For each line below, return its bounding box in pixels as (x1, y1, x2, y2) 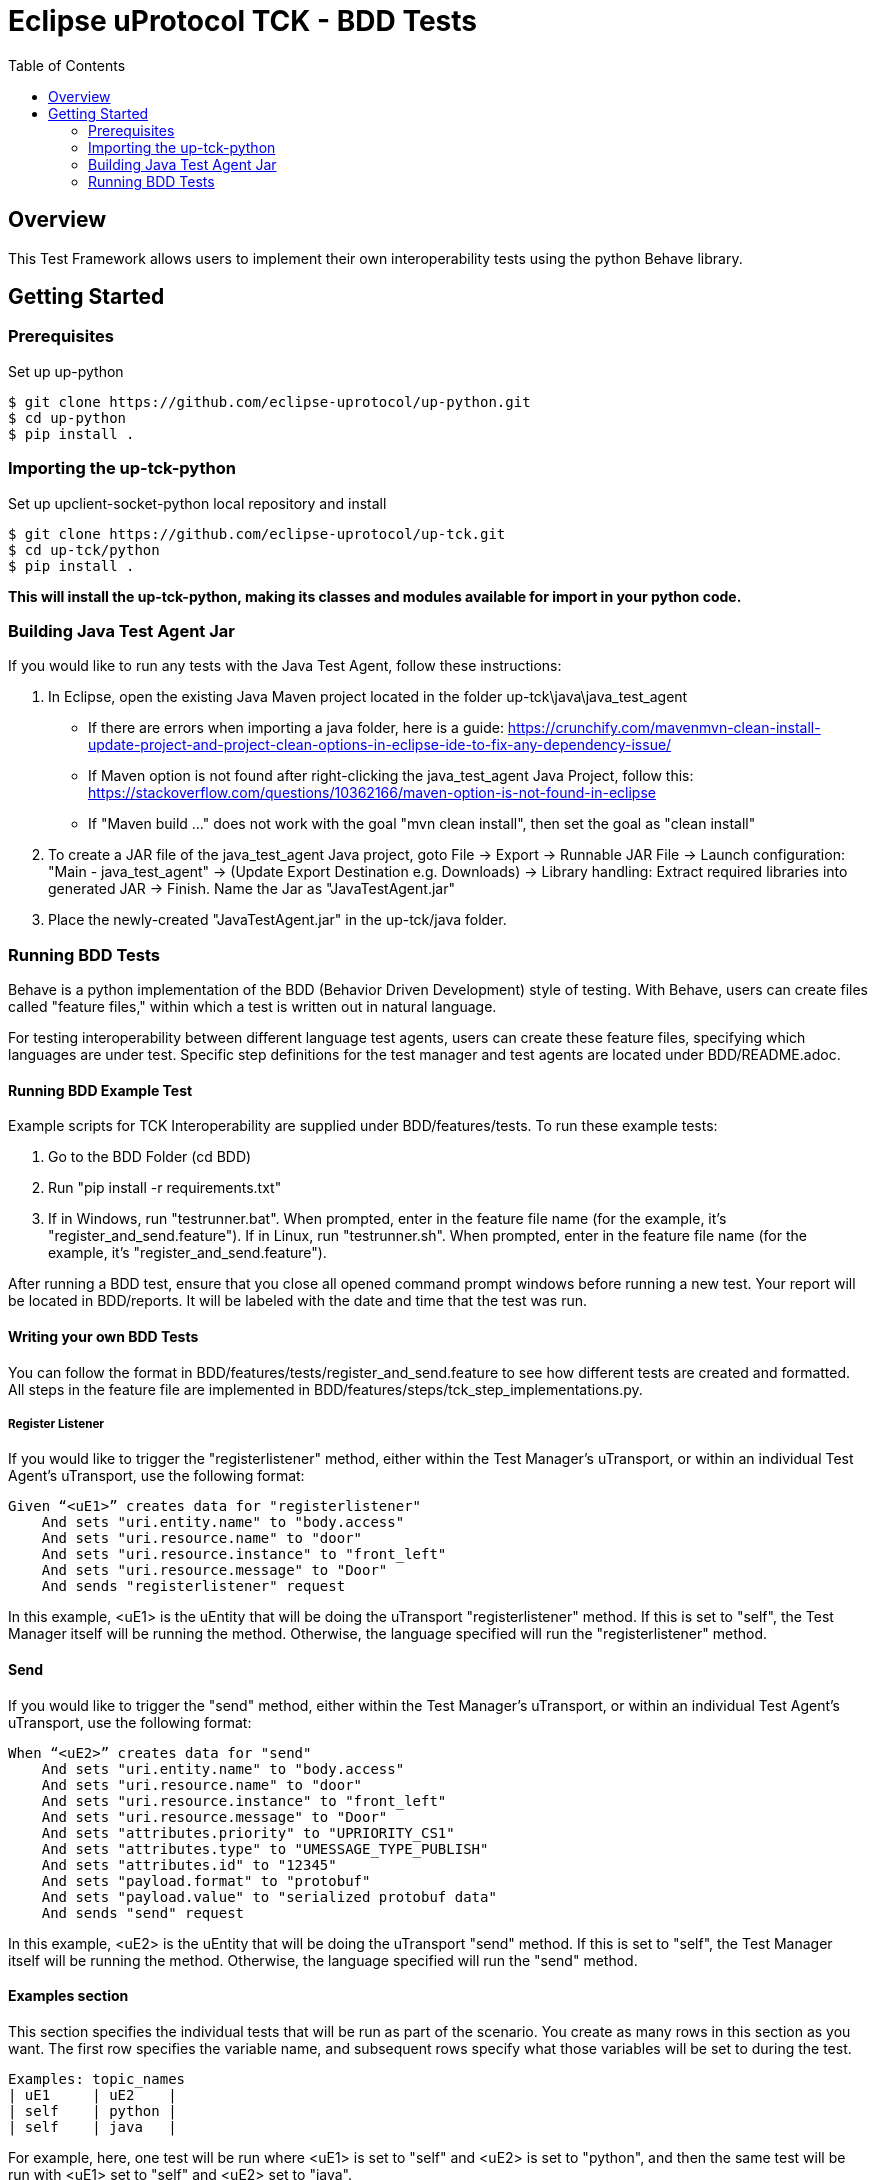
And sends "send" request (41, 1904, 245, 1921)
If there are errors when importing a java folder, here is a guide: (88, 719, 504, 737)
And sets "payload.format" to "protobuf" (41, 1872, 371, 1889)
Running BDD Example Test (8, 1081, 193, 1099)
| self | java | (8, 2118, 177, 2135)
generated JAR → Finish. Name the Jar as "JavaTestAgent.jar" (48, 880, 455, 898)
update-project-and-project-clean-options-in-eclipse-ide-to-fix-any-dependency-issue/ (88, 736, 672, 754)
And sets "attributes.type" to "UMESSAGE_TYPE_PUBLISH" (41, 1840, 489, 1857)
